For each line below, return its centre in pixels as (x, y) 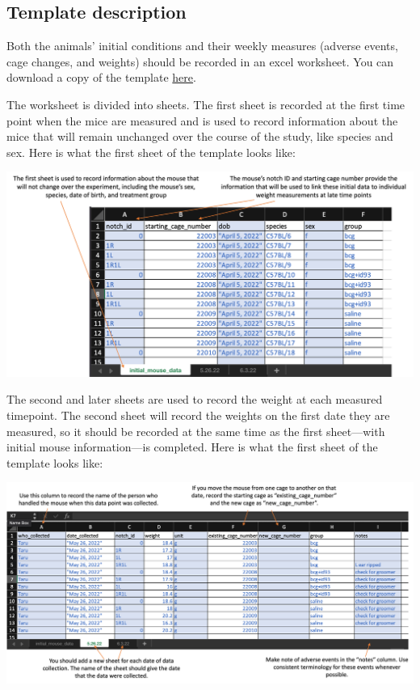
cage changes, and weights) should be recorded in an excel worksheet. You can (200, 61)
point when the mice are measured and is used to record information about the (202, 120)
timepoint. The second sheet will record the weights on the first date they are (198, 415)
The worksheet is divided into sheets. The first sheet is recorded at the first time (206, 104)
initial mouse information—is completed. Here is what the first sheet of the (192, 447)
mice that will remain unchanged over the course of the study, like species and (200, 136)
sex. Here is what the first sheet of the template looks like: (151, 152)
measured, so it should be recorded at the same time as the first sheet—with (196, 431)
